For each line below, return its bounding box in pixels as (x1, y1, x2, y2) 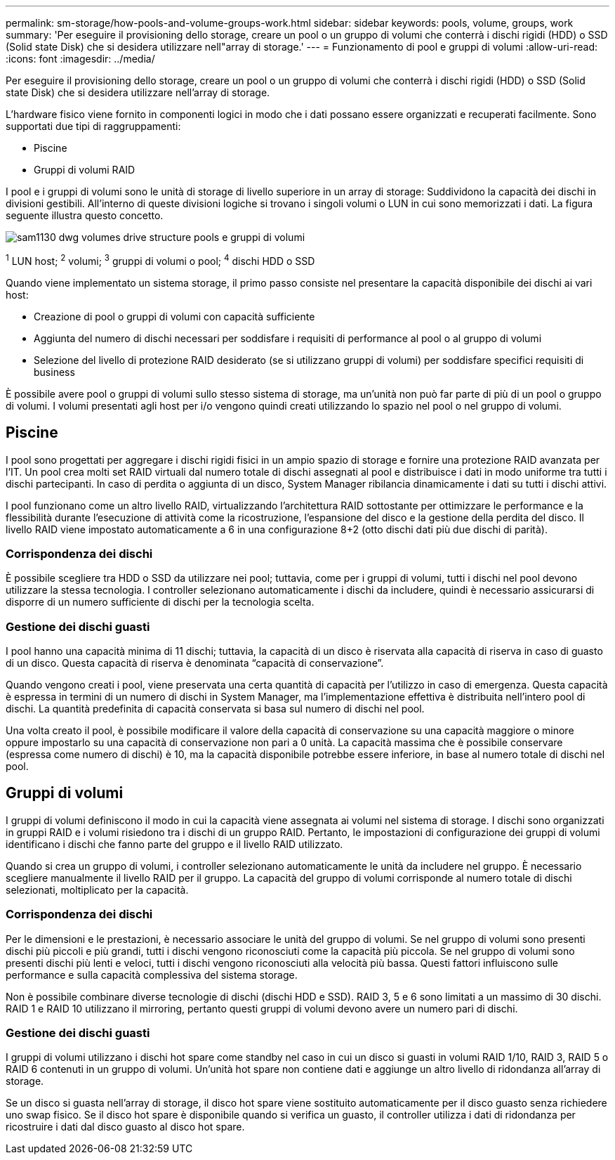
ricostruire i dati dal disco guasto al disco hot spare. (6, 1121, 245, 1133)
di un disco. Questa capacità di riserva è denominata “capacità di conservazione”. (6, 657, 384, 669)
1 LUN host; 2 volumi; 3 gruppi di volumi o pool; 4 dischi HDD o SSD (6, 253, 315, 267)
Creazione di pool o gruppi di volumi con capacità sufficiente (34, 310, 315, 322)
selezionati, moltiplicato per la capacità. (6, 883, 189, 896)
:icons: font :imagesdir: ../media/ (6, 53, 155, 65)
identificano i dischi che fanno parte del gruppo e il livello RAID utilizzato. (6, 838, 343, 850)
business (34, 365, 75, 378)
